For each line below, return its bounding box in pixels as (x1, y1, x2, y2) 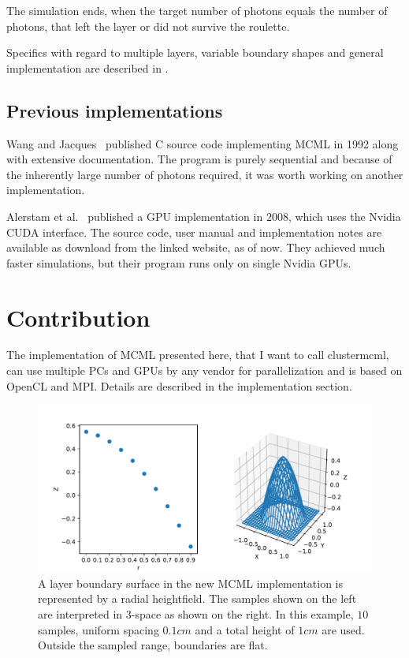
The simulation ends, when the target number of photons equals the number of (6, 2, 388, 18)
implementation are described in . (6, 59, 169, 76)
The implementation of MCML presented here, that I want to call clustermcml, (6, 346, 389, 363)
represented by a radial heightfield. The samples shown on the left (38, 590, 357, 607)
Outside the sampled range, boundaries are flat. (38, 637, 268, 653)
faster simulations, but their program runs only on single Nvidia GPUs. (6, 254, 351, 271)
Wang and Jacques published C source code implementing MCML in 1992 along (6, 135, 399, 151)
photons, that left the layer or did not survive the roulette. (6, 17, 290, 34)
